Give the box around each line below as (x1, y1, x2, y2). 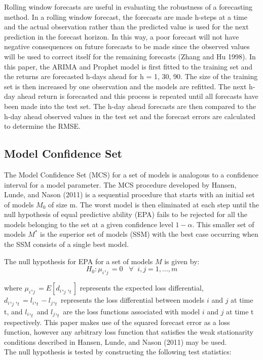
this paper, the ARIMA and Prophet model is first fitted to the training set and (4, 61, 253, 71)
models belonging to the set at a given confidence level (4, 219, 173, 229)
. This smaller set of (192, 219, 254, 229)
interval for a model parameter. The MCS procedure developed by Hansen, (4, 179, 237, 190)
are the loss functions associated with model (63, 306, 200, 316)
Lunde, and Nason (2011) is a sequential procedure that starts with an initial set (4, 189, 255, 200)
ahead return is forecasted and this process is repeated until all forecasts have (17, 91, 258, 101)
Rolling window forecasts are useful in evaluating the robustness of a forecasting (4, 2, 253, 12)
